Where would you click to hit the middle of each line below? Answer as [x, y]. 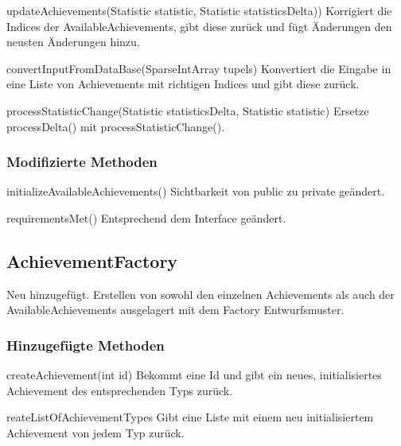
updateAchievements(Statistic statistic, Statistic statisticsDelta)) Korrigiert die [199, 10]
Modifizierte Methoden [82, 162]
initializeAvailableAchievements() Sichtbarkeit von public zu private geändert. [196, 191]
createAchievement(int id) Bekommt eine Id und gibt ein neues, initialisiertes [194, 375]
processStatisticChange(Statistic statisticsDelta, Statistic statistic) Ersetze [188, 110]
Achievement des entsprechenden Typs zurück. [120, 390]
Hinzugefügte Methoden [86, 345]
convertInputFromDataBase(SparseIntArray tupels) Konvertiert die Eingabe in [199, 68]
